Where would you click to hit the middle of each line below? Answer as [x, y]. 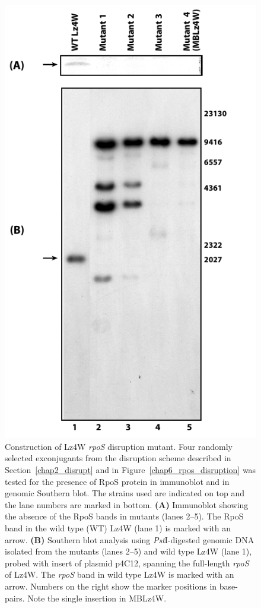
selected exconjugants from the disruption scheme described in [118, 458]
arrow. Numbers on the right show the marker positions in [111, 586]
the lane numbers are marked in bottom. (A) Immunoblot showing [127, 504]
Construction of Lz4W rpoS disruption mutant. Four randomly [119, 446]
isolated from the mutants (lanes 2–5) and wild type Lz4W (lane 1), [128, 551]
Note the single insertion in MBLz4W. [97, 598]
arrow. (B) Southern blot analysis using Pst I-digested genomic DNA [130, 539]
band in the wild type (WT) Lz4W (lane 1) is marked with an [118, 528]
